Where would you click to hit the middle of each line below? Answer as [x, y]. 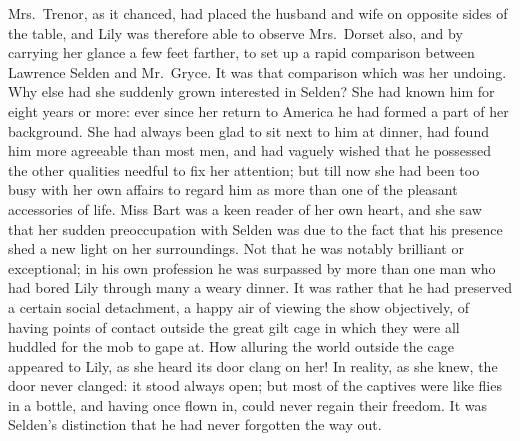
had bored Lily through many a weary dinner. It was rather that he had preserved [260, 287]
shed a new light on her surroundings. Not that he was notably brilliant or [236, 248]
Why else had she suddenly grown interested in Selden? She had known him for [251, 91]
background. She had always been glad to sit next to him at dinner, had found [248, 130]
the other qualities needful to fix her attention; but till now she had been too [244, 169]
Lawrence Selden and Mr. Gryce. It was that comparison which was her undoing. [257, 71]
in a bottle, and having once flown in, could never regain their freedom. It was [247, 404]
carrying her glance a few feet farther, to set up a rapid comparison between [241, 52]
